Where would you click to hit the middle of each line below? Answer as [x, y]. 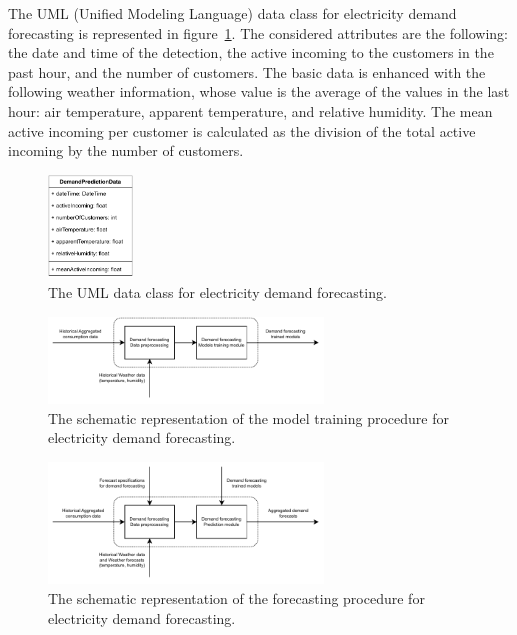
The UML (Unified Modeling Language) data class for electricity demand [232, 13]
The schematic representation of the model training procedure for [248, 417]
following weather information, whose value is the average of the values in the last [259, 91]
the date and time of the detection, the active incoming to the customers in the [251, 52]
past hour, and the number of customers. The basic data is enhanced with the [247, 71]
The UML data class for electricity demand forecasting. [217, 291]
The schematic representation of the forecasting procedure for [236, 597]
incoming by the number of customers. [126, 150]
